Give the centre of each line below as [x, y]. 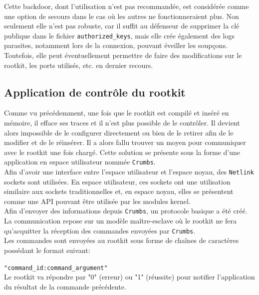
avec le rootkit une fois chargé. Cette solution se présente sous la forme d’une [122, 152]
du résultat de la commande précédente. [65, 286]
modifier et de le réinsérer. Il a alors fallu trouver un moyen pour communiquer [125, 142]
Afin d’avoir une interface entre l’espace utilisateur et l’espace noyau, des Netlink [129, 172]
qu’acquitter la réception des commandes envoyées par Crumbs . [100, 230]
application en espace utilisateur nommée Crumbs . [80, 162]
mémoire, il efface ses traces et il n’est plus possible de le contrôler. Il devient [122, 123]
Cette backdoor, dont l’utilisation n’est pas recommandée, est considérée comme [127, 6]
